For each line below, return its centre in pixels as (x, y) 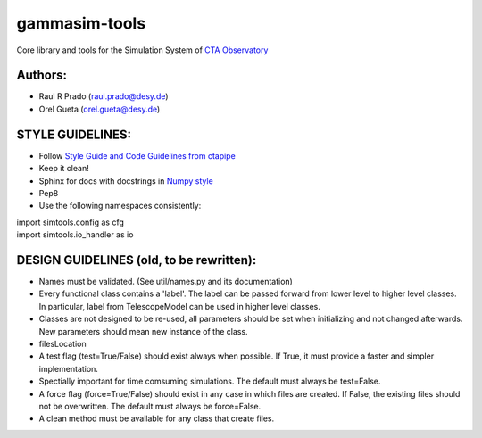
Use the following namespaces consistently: (120, 206)
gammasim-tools (81, 23)
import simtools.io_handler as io (75, 235)
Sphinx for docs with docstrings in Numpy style (126, 181)
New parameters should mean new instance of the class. (144, 331)
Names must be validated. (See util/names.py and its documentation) (166, 281)
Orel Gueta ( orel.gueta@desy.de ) (100, 109)
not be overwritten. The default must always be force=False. (150, 406)
